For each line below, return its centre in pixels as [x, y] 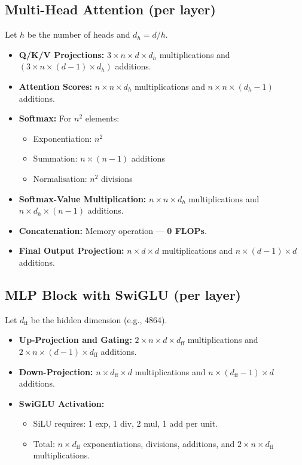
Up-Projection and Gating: [75, 340]
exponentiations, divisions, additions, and [159, 443]
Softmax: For [45, 118]
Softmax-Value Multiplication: [83, 198]
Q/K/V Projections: [62, 54]
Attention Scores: [55, 86]
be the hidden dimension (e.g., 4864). [99, 319]
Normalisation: [60, 178]
